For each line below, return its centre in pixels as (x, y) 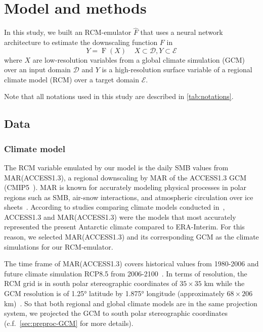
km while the (224, 283)
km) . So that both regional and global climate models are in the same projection (131, 303)
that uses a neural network (182, 32)
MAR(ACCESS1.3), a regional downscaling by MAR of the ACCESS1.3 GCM (125, 177)
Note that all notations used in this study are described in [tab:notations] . (119, 96)
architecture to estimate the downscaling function (81, 42)
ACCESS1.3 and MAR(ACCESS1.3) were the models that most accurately (120, 217)
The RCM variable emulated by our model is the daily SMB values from (116, 167)
